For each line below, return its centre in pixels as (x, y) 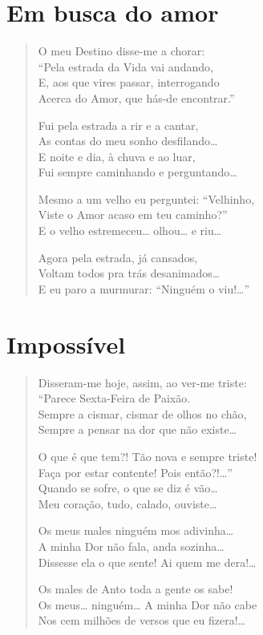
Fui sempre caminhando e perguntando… (138, 172)
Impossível (66, 344)
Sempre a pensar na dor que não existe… (138, 429)
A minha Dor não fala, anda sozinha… (131, 546)
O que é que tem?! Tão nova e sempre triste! (148, 456)
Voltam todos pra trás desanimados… (129, 273)
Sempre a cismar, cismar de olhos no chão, (142, 413)
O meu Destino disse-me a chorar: (121, 51)
